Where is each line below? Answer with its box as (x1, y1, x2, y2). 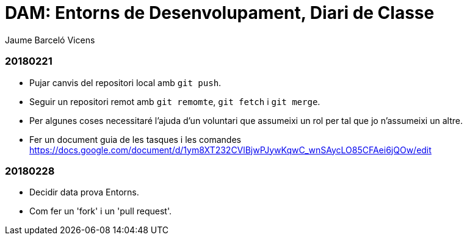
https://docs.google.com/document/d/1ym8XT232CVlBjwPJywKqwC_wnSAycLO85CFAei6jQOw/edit (29, 144, 432, 155)
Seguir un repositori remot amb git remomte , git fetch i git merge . (29, 96, 320, 107)
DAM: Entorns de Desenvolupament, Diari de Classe (5, 2, 435, 23)
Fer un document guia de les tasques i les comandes (29, 134, 241, 145)
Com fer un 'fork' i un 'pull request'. (29, 206, 172, 217)
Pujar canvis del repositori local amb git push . (29, 77, 222, 88)
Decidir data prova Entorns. (29, 187, 139, 198)
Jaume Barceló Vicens (5, 34, 95, 45)
